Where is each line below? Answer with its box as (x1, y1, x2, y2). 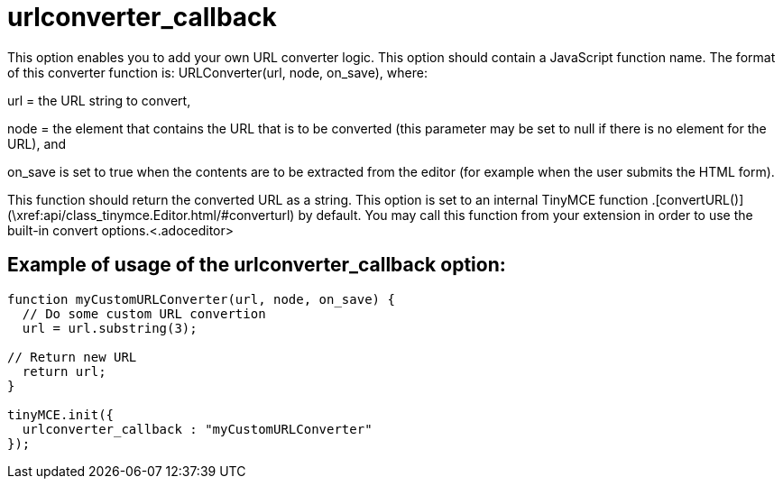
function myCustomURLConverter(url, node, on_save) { (7, 291, 395, 307)
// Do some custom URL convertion (22, 306, 266, 321)
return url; (22, 363, 106, 379)
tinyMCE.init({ (7, 407, 115, 422)
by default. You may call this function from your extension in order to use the (298, 206, 753, 223)
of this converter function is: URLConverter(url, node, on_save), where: (7, 64, 428, 80)
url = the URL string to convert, (7, 92, 191, 108)
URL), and (7, 135, 67, 151)
